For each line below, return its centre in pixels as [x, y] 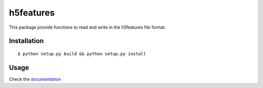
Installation [26, 41]
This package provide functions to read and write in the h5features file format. [88, 27]
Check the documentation [35, 79]
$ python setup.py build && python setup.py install [82, 54]
